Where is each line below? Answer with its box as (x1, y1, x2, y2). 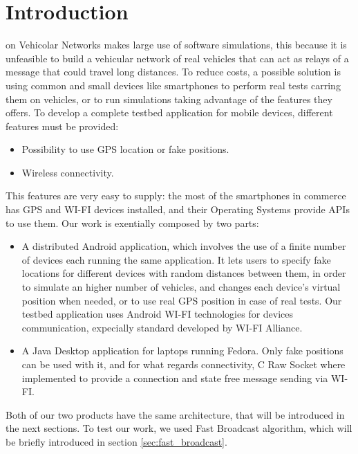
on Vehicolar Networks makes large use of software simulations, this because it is (6, 37, 347, 52)
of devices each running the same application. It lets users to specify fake (21, 252, 331, 266)
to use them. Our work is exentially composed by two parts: (6, 215, 259, 230)
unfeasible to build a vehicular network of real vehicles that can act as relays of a (6, 51, 349, 65)
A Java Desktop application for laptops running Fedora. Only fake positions (21, 343, 343, 358)
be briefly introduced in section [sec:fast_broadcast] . (6, 434, 227, 448)
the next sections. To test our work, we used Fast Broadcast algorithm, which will (6, 421, 352, 435)
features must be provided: (6, 118, 119, 133)
